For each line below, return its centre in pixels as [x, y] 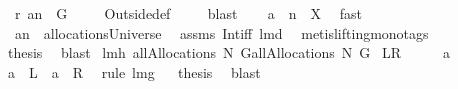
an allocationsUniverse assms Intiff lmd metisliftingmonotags [221, 32]
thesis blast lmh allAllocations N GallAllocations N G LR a [228, 52]
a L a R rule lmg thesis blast [134, 71]
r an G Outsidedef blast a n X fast [188, 13]
